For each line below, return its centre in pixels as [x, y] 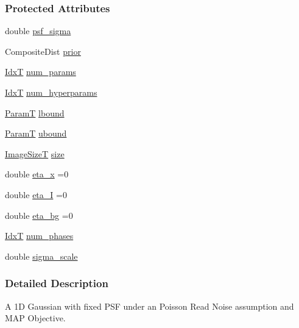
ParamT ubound [36, 133]
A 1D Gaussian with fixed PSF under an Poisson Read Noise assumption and [149, 306]
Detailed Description [57, 283]
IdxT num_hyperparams [51, 92]
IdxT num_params [40, 72]
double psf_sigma [38, 31]
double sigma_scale [41, 256]
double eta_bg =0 [39, 215]
